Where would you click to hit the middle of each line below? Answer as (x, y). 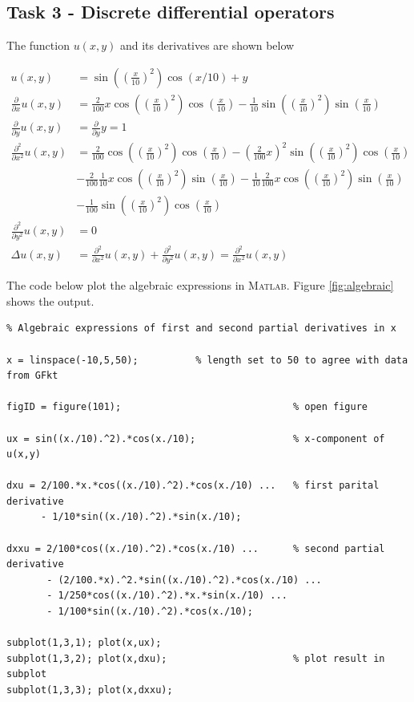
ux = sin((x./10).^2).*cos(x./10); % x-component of (196, 438)
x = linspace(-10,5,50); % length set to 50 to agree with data (207, 360)
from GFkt (32, 376)
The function (38, 45)
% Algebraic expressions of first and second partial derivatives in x (201, 329)
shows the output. (50, 300)
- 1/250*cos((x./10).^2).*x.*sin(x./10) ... (167, 596)
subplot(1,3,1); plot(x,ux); (84, 643)
